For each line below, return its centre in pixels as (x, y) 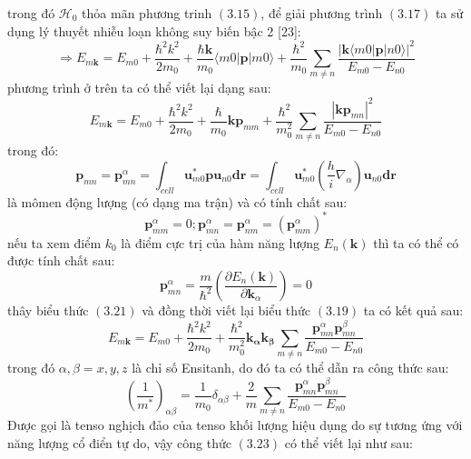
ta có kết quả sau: (413, 310)
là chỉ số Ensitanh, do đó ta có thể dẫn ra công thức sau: (290, 368)
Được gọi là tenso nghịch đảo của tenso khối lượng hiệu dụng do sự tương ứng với (235, 425)
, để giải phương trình (322, 13)
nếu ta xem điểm (54, 242)
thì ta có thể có (416, 242)
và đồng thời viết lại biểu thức (226, 310)
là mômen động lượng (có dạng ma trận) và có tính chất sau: (177, 201)
